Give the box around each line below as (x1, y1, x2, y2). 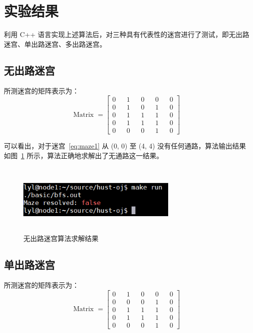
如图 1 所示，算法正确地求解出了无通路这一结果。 (4, 150, 163, 160)
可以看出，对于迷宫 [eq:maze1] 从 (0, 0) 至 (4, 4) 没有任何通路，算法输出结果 (4, 141, 246, 151)
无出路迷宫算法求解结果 (23, 233, 98, 243)
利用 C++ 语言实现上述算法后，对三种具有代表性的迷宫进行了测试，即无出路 (4, 29, 250, 39)
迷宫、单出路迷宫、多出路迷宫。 (4, 38, 106, 49)
